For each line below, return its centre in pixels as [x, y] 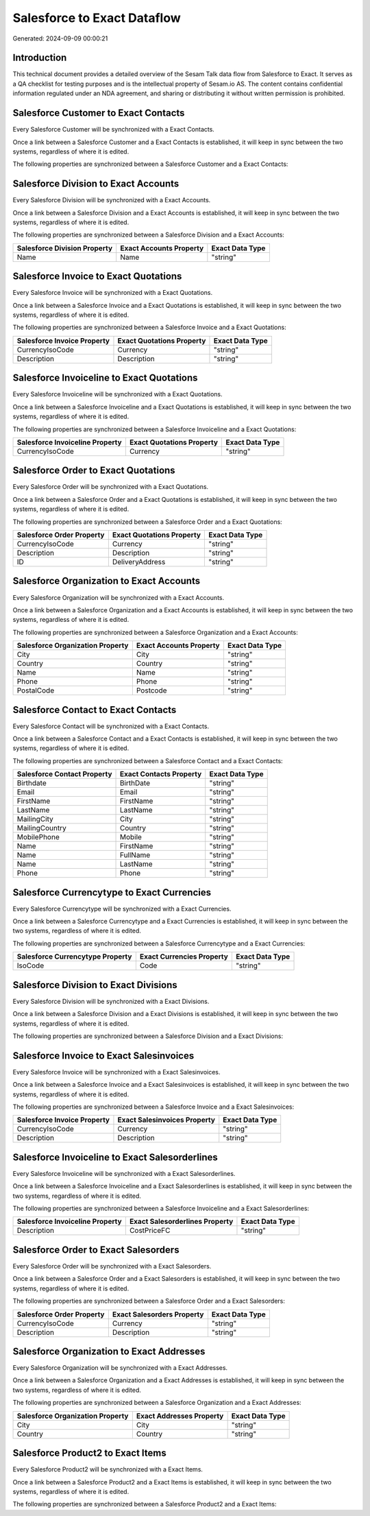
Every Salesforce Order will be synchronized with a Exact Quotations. [111, 487]
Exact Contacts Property [161, 774]
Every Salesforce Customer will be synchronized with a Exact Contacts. [114, 130]
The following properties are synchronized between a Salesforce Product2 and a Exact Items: [145, 1504]
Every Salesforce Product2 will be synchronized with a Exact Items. [108, 1469]
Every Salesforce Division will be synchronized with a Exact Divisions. [111, 1001]
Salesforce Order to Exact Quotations [94, 471]
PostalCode [36, 690]
